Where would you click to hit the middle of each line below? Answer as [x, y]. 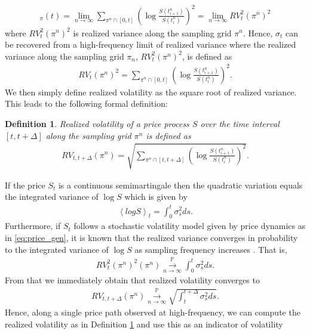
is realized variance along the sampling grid [152, 33]
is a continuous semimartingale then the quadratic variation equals [180, 185]
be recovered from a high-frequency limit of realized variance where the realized [151, 44]
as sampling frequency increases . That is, [211, 249]
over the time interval [240, 124]
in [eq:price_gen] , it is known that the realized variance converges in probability [151, 237]
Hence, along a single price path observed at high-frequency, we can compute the [153, 312]
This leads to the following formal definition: [86, 103]
